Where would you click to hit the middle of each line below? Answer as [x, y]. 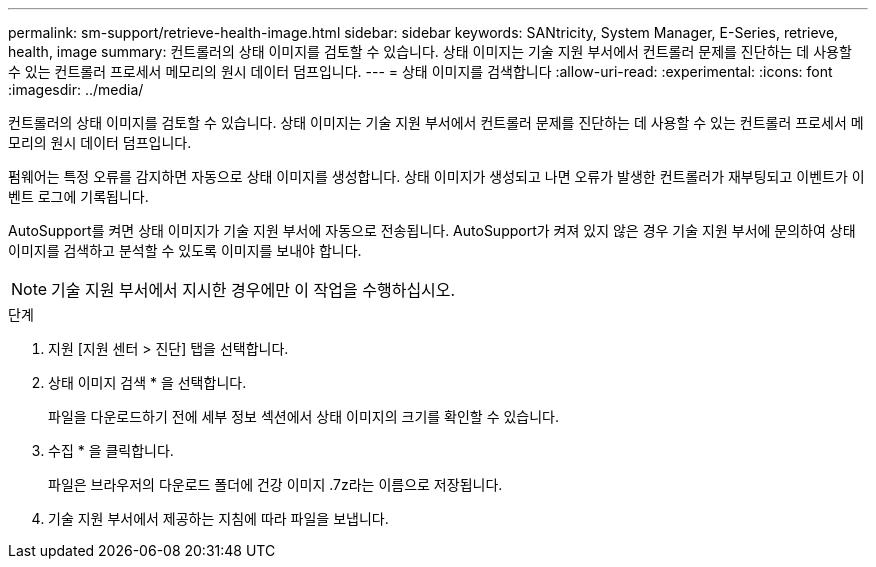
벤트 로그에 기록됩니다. [78, 196]
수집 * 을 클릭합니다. [111, 450]
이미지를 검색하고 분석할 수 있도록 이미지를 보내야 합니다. [185, 250]
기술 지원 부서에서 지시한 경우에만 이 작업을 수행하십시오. [253, 290]
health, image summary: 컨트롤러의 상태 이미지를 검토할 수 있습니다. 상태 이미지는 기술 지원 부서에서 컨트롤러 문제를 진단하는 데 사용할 [430, 51]
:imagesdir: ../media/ [76, 89]
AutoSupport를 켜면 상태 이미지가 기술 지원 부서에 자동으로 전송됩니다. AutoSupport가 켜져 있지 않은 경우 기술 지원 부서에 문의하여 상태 [432, 230]
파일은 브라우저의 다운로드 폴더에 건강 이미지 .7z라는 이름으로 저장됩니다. [275, 484]
